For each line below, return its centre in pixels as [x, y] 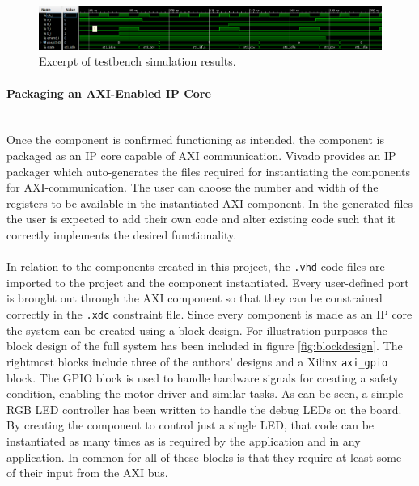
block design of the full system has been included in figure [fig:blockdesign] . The [205, 346]
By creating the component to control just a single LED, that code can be [190, 425]
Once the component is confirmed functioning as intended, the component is [195, 139]
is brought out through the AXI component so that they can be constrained [195, 298]
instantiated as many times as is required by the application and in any [184, 440]
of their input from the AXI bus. [87, 473]
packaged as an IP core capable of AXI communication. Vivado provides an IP [201, 156]
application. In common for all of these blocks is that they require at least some [204, 456]
